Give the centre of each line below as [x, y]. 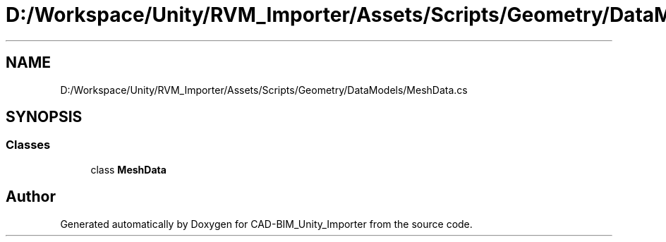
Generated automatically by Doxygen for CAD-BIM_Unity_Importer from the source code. [266, 224]
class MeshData [128, 169]
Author [31, 197]
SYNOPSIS [44, 117]
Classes [28, 145]
